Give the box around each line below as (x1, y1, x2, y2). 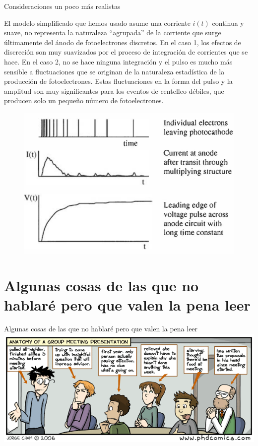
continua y (212, 17, 244, 28)
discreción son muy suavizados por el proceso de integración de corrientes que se (4, 47, 248, 57)
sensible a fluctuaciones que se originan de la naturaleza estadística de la (4, 66, 225, 76)
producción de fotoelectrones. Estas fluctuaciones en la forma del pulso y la (4, 76, 233, 86)
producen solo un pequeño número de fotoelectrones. (4, 95, 164, 106)
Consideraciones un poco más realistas (4, 1, 121, 11)
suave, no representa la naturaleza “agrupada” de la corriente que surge (4, 27, 221, 38)
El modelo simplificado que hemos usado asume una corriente (4, 17, 191, 28)
